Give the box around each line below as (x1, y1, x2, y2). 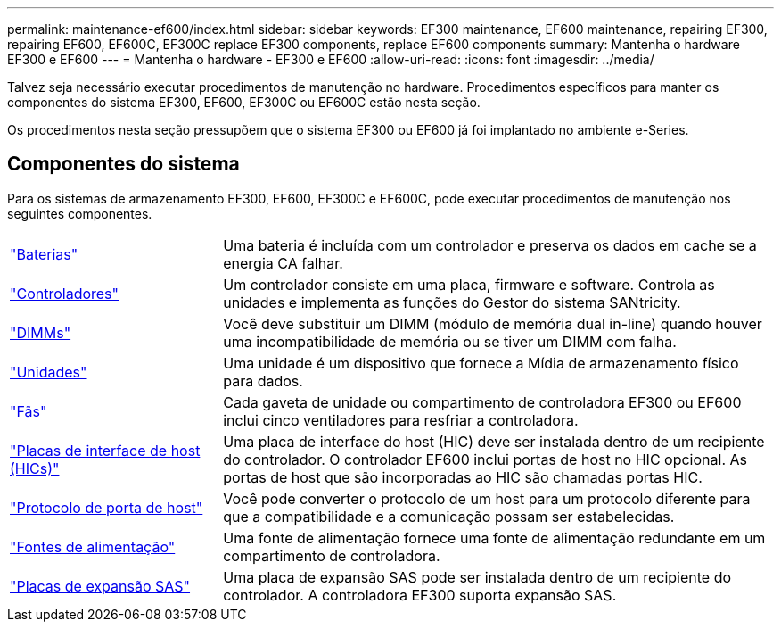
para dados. (223, 371, 303, 390)
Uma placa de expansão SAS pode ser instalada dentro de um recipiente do (223, 567, 732, 586)
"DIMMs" (10, 323, 71, 342)
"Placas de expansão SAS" (10, 576, 191, 595)
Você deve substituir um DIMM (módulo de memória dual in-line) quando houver (223, 314, 762, 333)
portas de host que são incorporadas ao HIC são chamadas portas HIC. (223, 468, 703, 486)
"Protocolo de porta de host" (10, 498, 203, 517)
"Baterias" (10, 244, 78, 263)
